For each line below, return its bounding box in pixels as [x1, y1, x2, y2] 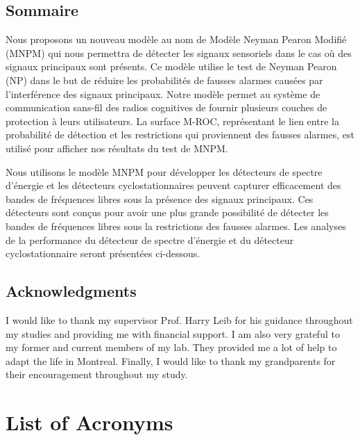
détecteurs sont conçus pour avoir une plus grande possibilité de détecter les [6, 205, 329, 220]
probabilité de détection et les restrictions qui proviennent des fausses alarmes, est [6, 127, 354, 142]
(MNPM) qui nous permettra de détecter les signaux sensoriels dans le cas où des [6, 45, 352, 60]
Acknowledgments [6, 280, 137, 302]
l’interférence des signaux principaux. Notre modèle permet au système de [6, 86, 320, 101]
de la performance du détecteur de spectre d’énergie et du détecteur [6, 232, 294, 247]
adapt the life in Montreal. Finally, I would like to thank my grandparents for [6, 353, 336, 368]
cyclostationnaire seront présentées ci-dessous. [6, 246, 200, 261]
